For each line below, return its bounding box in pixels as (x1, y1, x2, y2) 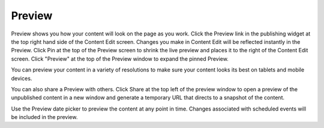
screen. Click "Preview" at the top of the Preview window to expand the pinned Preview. (11, 55, 229, 62)
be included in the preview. (11, 114, 78, 121)
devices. (11, 75, 32, 82)
